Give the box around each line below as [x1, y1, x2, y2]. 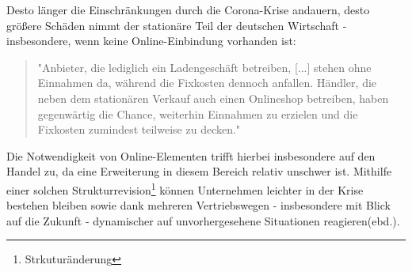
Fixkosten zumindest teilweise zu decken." [37, 121, 241, 138]
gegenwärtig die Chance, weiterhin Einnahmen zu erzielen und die [37, 105, 358, 122]
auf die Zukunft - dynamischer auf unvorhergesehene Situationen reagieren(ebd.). [6, 212, 400, 229]
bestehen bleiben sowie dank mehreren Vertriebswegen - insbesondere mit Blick [6, 197, 391, 213]
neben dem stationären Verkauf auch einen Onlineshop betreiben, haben [37, 89, 389, 106]
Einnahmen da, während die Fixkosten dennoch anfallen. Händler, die [37, 74, 377, 91]
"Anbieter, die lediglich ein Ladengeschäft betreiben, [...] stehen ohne [37, 59, 372, 75]
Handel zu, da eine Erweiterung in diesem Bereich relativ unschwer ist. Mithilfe [6, 163, 392, 179]
